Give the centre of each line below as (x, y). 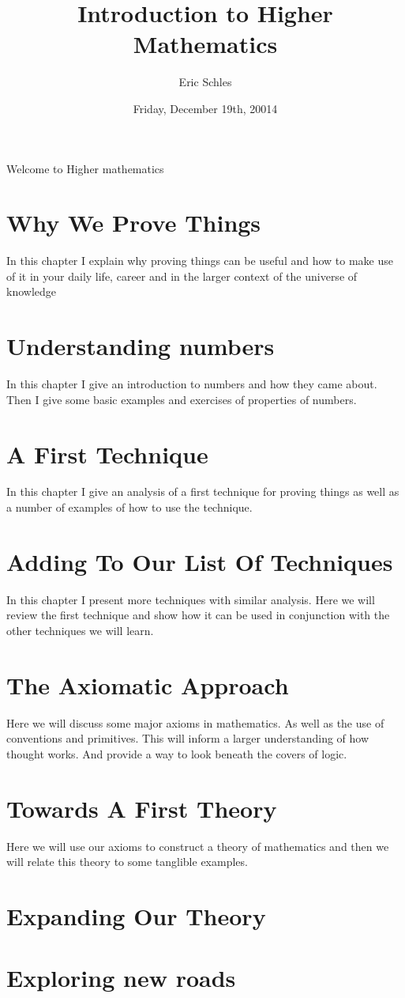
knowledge (31, 291)
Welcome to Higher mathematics (85, 168)
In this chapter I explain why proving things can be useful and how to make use (200, 261)
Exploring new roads (121, 978)
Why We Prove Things (134, 223)
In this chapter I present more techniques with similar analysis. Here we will (191, 599)
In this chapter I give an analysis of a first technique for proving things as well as (203, 491)
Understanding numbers (141, 346)
